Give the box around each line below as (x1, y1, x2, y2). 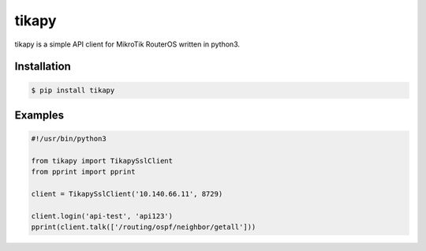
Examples (14, 108, 65, 122)
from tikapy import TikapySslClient (31, 156, 174, 165)
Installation (14, 60, 71, 73)
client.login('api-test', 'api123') (31, 212, 174, 220)
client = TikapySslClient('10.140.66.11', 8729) (31, 189, 223, 199)
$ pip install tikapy (31, 85, 115, 95)
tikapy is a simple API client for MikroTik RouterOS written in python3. (14, 39, 241, 49)
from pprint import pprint (31, 167, 136, 177)
